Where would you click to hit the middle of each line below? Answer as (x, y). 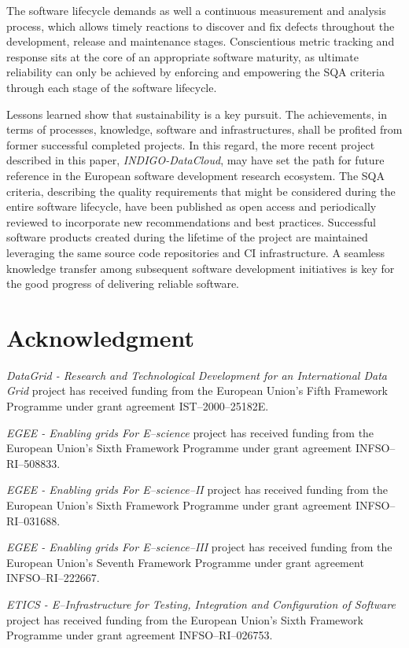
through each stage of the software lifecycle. (112, 87)
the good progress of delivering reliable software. (123, 283)
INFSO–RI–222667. (53, 578)
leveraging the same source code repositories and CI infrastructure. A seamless (196, 252)
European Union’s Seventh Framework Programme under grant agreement (185, 562)
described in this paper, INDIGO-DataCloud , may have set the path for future (195, 160)
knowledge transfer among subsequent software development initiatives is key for (201, 268)
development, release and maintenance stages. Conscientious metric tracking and (201, 41)
